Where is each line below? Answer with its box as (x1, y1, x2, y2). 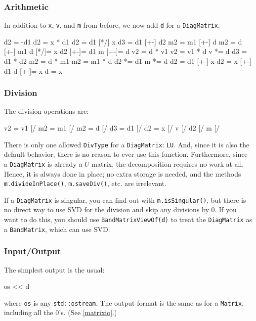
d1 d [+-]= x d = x (4, 65, 63, 76)
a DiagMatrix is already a (4, 158, 83, 169)
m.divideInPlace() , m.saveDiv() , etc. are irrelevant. (4, 178, 167, 188)
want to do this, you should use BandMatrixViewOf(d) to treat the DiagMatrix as (4, 214, 252, 225)
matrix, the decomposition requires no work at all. (91, 158, 244, 169)
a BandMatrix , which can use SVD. (4, 224, 110, 234)
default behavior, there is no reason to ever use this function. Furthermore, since (4, 149, 248, 159)
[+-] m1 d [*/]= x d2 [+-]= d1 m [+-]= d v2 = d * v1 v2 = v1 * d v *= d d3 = (4, 46, 247, 56)
